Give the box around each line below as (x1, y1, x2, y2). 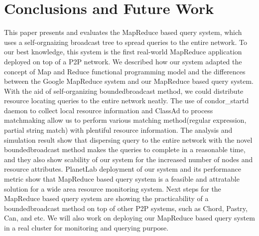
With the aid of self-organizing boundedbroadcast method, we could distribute (4, 85, 244, 96)
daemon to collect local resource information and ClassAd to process (4, 105, 213, 115)
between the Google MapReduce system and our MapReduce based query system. (4, 76, 254, 86)
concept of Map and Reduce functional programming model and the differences (4, 66, 246, 76)
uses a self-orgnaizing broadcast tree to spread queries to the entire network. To (4, 36, 247, 47)
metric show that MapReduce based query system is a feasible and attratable (4, 174, 240, 184)
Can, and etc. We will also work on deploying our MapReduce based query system (4, 213, 255, 223)
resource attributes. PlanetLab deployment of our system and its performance (4, 164, 241, 174)
